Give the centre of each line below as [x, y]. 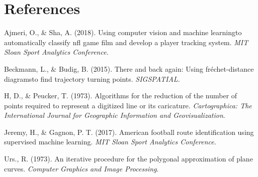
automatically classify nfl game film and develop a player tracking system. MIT [126, 42]
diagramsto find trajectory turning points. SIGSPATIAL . [92, 78]
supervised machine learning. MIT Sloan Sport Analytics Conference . [110, 142]
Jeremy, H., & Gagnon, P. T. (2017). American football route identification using [129, 132]
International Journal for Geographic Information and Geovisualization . [115, 115]
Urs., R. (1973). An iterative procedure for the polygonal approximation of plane [128, 159]
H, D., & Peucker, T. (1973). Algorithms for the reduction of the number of [121, 96]
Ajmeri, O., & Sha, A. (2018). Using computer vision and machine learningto [123, 32]
